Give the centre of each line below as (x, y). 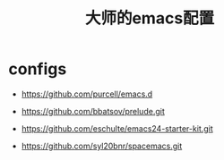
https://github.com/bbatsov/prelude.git (93, 111)
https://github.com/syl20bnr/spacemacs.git (102, 146)
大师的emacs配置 (150, 18)
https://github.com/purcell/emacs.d (87, 94)
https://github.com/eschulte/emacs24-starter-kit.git (117, 128)
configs (38, 69)
